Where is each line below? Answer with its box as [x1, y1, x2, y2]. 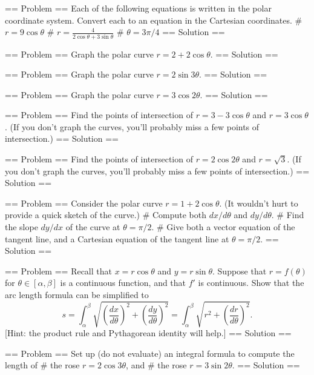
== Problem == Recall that [5, 264, 112, 277]
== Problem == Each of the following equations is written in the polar [5, 2, 272, 14]
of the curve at [65, 221, 120, 233]
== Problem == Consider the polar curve [5, 196, 163, 209]
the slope [5, 221, 38, 233]
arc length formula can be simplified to [5, 288, 149, 300]
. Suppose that [212, 264, 267, 277]
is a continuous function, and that [60, 276, 186, 289]
